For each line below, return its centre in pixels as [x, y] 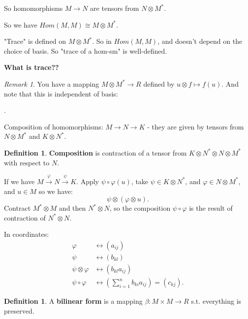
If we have [19, 181]
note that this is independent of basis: [61, 93]
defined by [159, 83]
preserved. [19, 310]
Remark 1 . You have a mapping [52, 83]
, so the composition [140, 208]
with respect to [27, 162]
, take [140, 181]
